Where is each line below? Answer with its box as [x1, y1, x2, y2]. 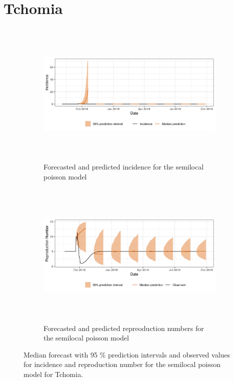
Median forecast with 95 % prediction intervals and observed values [23, 349, 230, 359]
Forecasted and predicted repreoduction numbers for [43, 322, 204, 333]
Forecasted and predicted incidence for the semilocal [43, 161, 204, 172]
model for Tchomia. [23, 369, 83, 379]
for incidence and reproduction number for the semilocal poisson [23, 359, 221, 369]
